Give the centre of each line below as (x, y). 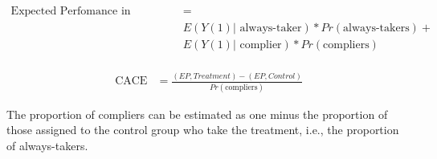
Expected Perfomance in (71, 12)
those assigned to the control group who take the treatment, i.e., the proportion (203, 130)
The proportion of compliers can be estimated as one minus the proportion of (197, 114)
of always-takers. (47, 145)
